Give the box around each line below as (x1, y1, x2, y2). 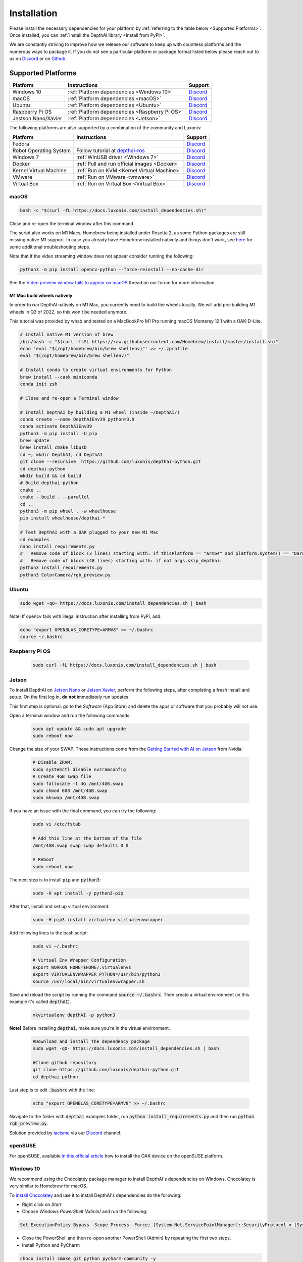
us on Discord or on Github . (9, 56, 67, 62)
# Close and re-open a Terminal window (20, 395, 119, 401)
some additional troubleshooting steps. (9, 244, 90, 250)
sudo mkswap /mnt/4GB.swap (32, 795, 99, 801)
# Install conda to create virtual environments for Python (20, 367, 172, 373)
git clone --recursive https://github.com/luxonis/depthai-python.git (20, 459, 201, 464)
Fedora (12, 140, 30, 147)
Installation (9, 8, 58, 19)
